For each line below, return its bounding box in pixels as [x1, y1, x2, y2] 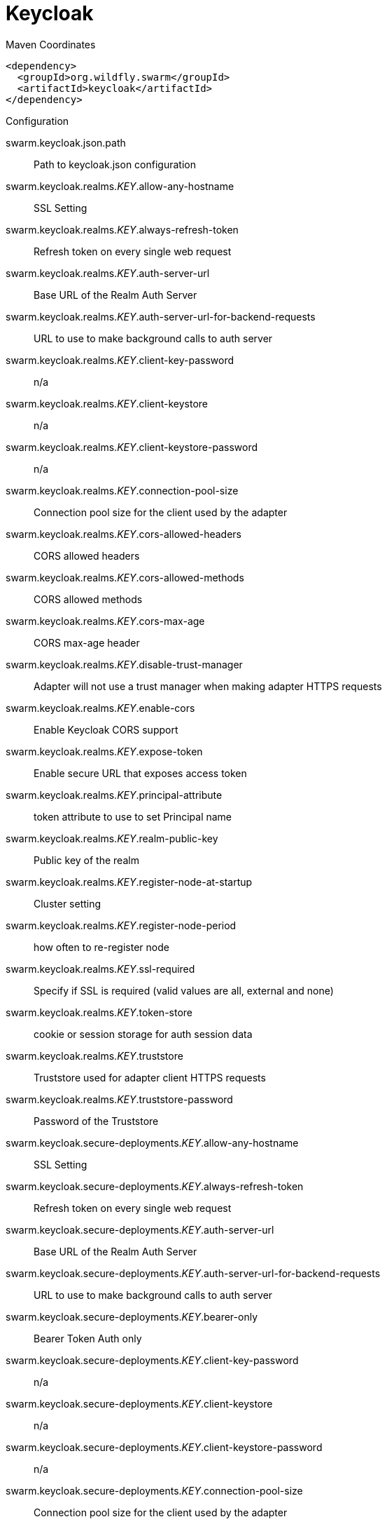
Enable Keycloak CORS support [34, 723, 178, 736]
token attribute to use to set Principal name [34, 810, 232, 823]
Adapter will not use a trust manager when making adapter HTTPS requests [34, 680, 382, 692]
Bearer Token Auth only [34, 1332, 142, 1344]
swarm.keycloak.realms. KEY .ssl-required [6, 962, 195, 975]
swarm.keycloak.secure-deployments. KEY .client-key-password [6, 1354, 299, 1366]
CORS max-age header [34, 636, 140, 649]
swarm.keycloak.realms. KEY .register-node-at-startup [6, 875, 253, 888]
